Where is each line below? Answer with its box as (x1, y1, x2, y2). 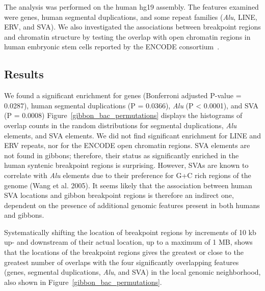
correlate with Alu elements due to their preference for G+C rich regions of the (4, 169, 251, 180)
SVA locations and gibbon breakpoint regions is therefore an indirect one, (4, 190, 234, 200)
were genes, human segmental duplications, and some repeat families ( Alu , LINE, (4, 11, 257, 22)
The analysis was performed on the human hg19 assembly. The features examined (4, 2, 259, 12)
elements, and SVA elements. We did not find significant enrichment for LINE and (4, 130, 261, 140)
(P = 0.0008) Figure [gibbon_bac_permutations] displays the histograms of (4, 110, 243, 121)
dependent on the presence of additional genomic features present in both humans (4, 199, 260, 210)
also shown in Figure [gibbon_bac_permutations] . (4, 276, 162, 287)
